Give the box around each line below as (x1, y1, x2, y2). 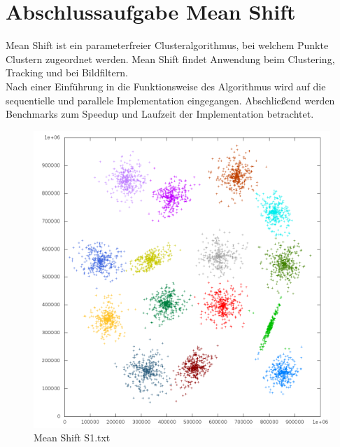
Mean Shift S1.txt (34, 430, 111, 445)
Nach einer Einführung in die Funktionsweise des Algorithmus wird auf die (6, 78, 326, 93)
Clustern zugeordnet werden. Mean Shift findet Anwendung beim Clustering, (6, 51, 335, 66)
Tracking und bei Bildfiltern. (6, 65, 128, 80)
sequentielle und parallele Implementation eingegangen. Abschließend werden (6, 92, 335, 107)
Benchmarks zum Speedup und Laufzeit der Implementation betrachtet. (6, 106, 314, 121)
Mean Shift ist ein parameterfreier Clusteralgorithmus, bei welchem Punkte (6, 38, 329, 53)
